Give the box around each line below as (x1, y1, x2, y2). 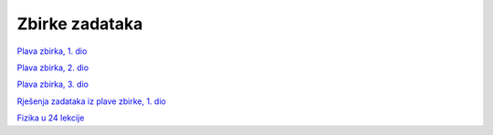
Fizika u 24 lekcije (16, 112, 85, 123)
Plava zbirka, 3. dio (16, 78, 89, 90)
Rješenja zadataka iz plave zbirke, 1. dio (16, 96, 166, 107)
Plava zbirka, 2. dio (16, 62, 89, 73)
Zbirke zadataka (16, 14, 143, 34)
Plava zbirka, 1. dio (16, 46, 88, 57)
